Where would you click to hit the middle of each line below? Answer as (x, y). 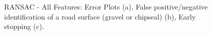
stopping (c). (24, 26)
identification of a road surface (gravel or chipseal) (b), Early (100, 16)
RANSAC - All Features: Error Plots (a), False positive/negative (106, 6)
